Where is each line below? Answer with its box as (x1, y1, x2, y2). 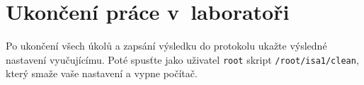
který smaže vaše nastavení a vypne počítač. (6, 66, 198, 81)
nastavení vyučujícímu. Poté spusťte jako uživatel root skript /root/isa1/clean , (6, 52, 359, 67)
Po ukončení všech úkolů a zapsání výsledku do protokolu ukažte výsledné (6, 38, 327, 53)
